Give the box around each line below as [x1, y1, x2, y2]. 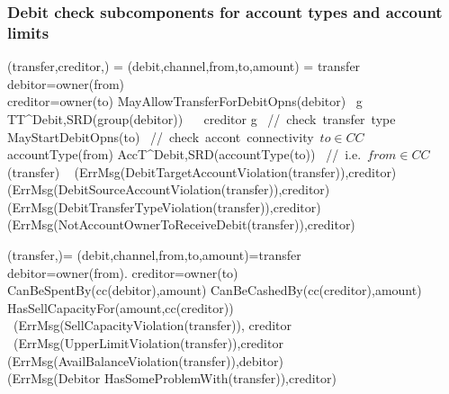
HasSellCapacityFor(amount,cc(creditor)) [7, 298, 234, 317]
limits [7, 21, 49, 43]
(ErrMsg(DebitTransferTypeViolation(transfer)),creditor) [7, 197, 321, 216]
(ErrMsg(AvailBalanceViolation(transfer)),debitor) [7, 351, 283, 370]
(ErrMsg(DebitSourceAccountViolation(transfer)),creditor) [7, 180, 330, 199]
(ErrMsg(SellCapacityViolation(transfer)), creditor [13, 316, 292, 335]
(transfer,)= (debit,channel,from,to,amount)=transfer [7, 246, 301, 264]
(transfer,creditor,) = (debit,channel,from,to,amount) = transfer [7, 57, 361, 76]
